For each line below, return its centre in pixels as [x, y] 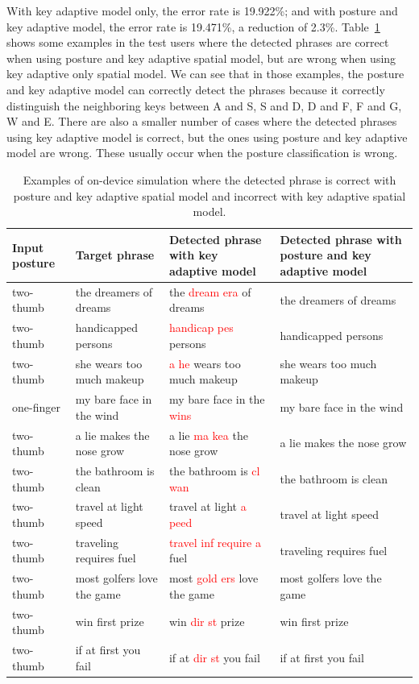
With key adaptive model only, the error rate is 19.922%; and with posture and [202, 10]
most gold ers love [214, 578]
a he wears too [205, 363]
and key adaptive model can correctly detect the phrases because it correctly [196, 89]
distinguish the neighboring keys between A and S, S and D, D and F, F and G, [204, 105]
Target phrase [115, 255]
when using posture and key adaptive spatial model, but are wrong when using [201, 58]
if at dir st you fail [214, 657]
